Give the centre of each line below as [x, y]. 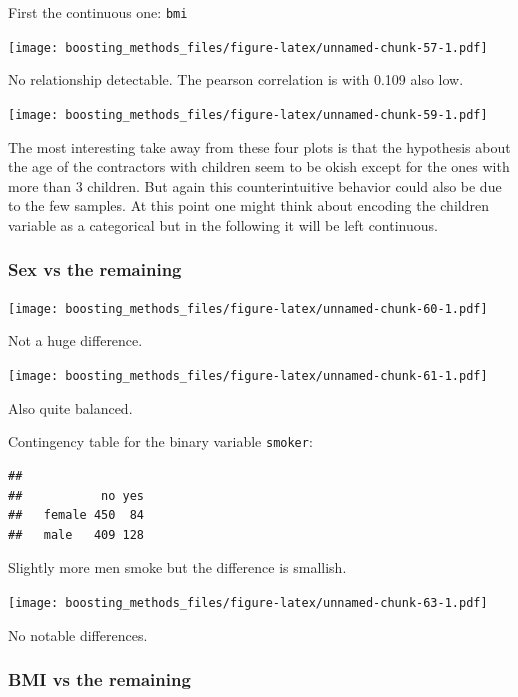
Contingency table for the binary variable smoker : [160, 441]
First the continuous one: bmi [98, 12]
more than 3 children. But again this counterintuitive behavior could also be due [255, 185]
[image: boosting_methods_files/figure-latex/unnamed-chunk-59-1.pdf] [248, 114]
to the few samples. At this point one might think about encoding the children [248, 205]
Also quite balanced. [70, 407]
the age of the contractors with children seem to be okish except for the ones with [259, 166]
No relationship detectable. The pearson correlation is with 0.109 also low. [236, 79]
